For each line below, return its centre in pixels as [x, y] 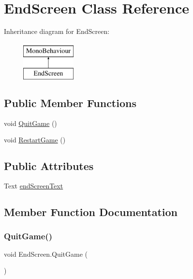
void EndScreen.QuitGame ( [46, 254]
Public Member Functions [70, 103]
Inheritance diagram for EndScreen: [57, 31]
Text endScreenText [34, 186]
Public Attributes [49, 165]
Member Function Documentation [91, 212]
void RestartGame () [35, 139]
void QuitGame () [30, 123]
